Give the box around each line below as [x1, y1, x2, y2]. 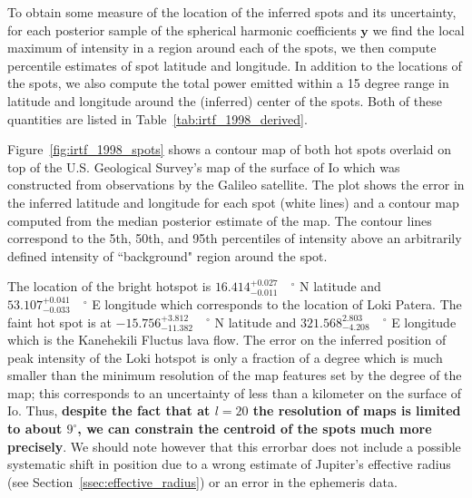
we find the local [372, 20, 465, 39]
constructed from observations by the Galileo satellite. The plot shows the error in [7, 175, 465, 194]
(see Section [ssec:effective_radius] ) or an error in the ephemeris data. [7, 472, 398, 491]
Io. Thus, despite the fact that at [7, 401, 211, 420]
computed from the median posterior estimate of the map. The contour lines [7, 210, 432, 229]
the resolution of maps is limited [252, 401, 461, 420]
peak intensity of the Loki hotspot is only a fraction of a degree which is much [7, 347, 443, 366]
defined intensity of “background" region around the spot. [7, 246, 328, 265]
